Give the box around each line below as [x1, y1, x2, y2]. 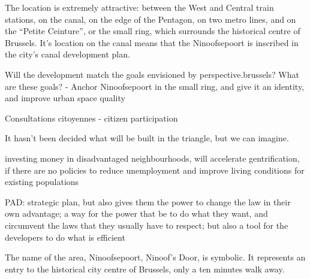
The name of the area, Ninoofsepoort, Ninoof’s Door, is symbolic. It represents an [5, 251, 306, 263]
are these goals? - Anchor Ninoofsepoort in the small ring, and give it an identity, [5, 80, 305, 92]
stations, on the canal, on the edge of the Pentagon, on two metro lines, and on [5, 13, 296, 25]
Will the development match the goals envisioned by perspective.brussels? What [5, 68, 299, 80]
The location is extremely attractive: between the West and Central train [5, 1, 274, 13]
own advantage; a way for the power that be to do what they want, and [5, 207, 268, 220]
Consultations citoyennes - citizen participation [5, 111, 178, 124]
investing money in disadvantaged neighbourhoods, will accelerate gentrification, [5, 151, 300, 164]
